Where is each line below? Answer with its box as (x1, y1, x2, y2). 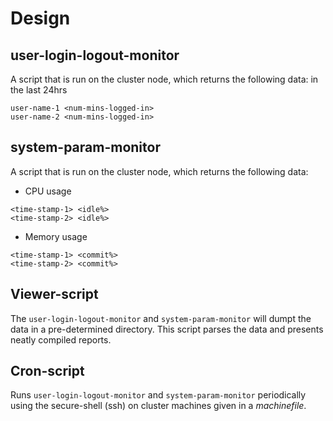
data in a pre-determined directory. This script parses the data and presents (10, 323, 324, 335)
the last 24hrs (10, 84, 68, 96)
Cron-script (10, 363, 85, 380)
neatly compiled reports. (10, 333, 112, 346)
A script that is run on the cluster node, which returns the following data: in (10, 73, 319, 85)
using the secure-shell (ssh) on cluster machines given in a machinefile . (10, 400, 307, 412)
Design (10, 7, 71, 30)
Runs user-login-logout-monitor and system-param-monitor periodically (10, 389, 307, 401)
